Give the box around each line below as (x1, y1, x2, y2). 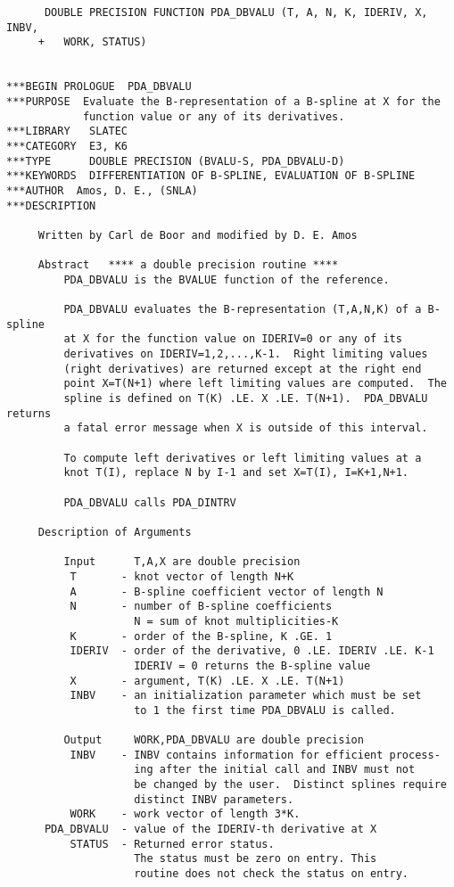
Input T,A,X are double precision (63, 555, 301, 569)
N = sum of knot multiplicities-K (134, 614, 339, 628)
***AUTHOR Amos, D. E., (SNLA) (6, 184, 198, 197)
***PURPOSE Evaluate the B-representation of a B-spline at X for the (6, 94, 441, 108)
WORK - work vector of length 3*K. (70, 808, 301, 821)
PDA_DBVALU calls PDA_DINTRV (63, 496, 236, 509)
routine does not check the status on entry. (134, 867, 409, 881)
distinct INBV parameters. (134, 793, 294, 806)
